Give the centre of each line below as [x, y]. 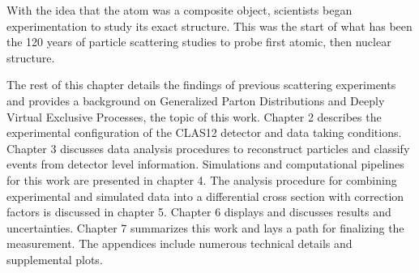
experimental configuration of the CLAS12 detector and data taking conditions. [204, 132]
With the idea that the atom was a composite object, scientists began [180, 10]
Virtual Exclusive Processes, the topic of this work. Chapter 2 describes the [194, 116]
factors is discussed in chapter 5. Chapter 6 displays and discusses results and [199, 212]
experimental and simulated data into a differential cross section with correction [205, 196]
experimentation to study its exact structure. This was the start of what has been [209, 26]
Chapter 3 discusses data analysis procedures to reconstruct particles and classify [208, 148]
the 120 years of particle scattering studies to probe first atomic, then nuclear [199, 42]
